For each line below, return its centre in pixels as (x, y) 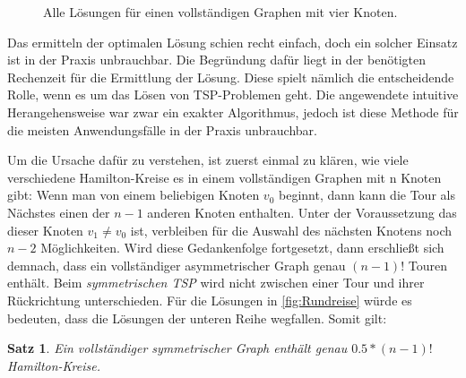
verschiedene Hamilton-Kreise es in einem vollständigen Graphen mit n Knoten (224, 177)
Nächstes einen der (59, 212)
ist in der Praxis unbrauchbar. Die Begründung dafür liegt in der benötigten (216, 60)
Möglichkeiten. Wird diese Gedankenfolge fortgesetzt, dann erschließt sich (242, 248)
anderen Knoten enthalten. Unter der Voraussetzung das (302, 212)
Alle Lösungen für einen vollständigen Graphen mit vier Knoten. (220, 12)
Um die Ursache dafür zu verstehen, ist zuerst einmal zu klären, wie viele (208, 160)
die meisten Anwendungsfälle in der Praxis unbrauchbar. (162, 129)
